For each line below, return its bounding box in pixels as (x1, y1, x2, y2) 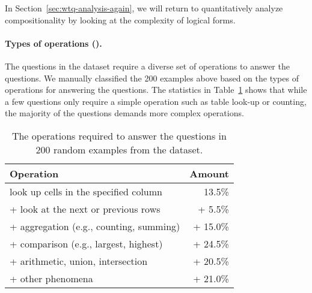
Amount (189, 166, 229, 180)
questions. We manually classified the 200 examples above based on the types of (5, 71, 299, 84)
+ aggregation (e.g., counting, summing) (10, 219, 180, 233)
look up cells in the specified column (10, 184, 162, 198)
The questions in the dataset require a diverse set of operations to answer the (5, 59, 290, 72)
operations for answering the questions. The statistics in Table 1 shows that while (5, 83, 307, 96)
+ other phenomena (10, 271, 93, 285)
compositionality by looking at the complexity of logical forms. (5, 13, 236, 26)
